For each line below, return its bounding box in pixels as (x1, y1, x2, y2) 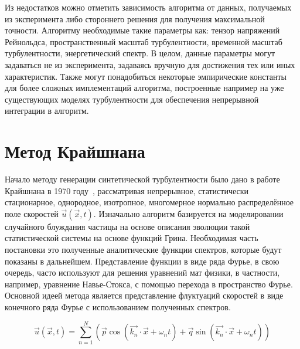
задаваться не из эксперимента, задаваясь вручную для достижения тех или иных (5, 58, 295, 70)
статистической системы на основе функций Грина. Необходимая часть (5, 232, 258, 244)
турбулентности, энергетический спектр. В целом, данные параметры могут (5, 47, 275, 59)
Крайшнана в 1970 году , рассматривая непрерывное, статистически (5, 184, 249, 196)
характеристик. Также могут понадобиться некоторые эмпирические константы (5, 70, 287, 82)
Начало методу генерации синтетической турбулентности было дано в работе (5, 173, 280, 185)
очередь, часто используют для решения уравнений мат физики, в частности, (5, 266, 280, 279)
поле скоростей (5, 207, 59, 219)
